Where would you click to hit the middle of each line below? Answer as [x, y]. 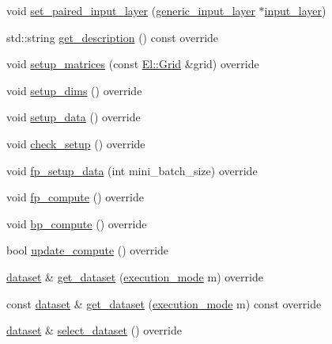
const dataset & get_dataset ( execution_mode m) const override [164, 303]
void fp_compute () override [75, 197]
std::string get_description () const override [113, 37]
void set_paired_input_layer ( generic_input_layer [131, 10]
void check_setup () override [76, 143]
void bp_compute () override [77, 223]
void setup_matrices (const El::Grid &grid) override [133, 64]
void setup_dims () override [74, 90]
